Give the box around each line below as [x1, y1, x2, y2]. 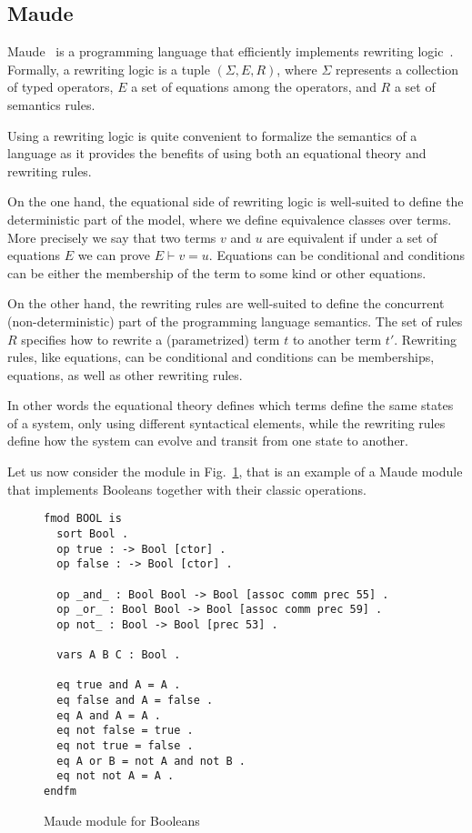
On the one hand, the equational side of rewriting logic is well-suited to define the [7, 192, 464, 211]
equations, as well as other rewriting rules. [7, 365, 243, 384]
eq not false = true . [56, 724, 194, 738]
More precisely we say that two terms [7, 227, 216, 246]
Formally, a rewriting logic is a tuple [7, 59, 210, 78]
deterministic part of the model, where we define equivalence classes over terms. [7, 209, 452, 228]
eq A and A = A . [56, 708, 161, 722]
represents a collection [335, 59, 459, 78]
